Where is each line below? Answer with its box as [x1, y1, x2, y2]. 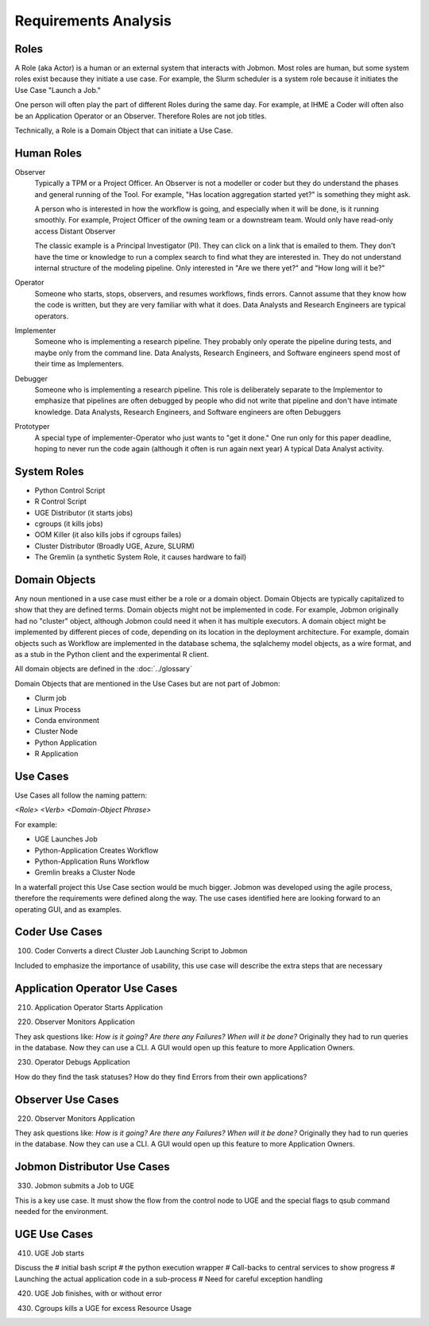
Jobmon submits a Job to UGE [34, 1181, 135, 1191]
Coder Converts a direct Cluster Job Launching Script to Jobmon [34, 946, 248, 956]
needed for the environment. [14, 1207, 109, 1216]
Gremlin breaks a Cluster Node [34, 868, 136, 877]
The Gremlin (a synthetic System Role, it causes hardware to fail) [34, 552, 247, 562]
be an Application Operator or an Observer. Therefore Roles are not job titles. [14, 111, 267, 121]
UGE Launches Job [34, 834, 99, 844]
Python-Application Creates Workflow [34, 845, 159, 855]
